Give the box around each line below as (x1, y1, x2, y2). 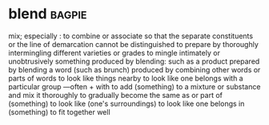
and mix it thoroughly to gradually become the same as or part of (8, 90, 223, 100)
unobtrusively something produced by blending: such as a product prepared (8, 57, 260, 66)
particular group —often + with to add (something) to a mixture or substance (8, 81, 261, 92)
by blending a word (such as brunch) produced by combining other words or (8, 64, 261, 74)
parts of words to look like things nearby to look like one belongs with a (8, 73, 243, 83)
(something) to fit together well (8, 107, 110, 116)
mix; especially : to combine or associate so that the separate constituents (8, 31, 254, 41)
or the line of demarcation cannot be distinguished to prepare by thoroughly (8, 39, 259, 49)
